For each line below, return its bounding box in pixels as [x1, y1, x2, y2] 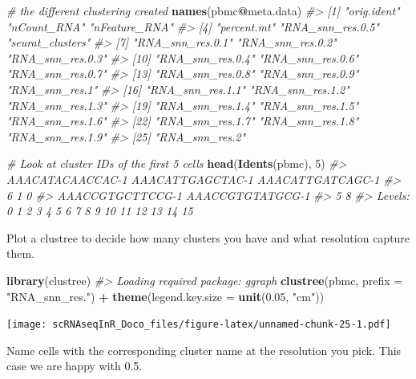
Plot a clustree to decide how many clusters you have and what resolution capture [6, 229, 410, 246]
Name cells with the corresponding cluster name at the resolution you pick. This [6, 341, 402, 358]
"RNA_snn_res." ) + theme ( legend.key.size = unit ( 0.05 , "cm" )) [6, 287, 325, 304]
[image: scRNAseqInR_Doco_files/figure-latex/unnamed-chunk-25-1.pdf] [6, 319, 391, 331]
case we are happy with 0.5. [6, 357, 143, 374]
